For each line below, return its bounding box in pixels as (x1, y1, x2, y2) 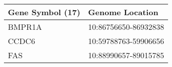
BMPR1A (8, 21, 42, 32)
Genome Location (88, 6, 159, 18)
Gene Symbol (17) (8, 6, 81, 18)
